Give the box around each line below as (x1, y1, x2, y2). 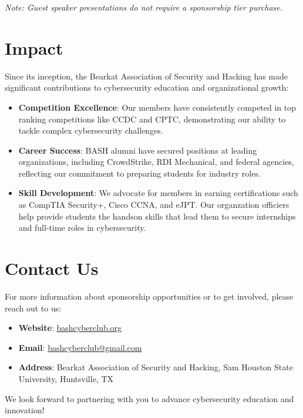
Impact (5, 35, 63, 59)
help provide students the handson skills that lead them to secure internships (18, 210, 296, 222)
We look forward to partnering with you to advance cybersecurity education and (5, 392, 294, 404)
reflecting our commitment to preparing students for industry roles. (18, 167, 261, 179)
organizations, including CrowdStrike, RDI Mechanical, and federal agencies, (18, 155, 294, 168)
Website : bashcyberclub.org (18, 321, 122, 334)
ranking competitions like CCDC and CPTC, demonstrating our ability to (18, 112, 286, 125)
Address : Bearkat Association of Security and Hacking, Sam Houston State (18, 361, 293, 373)
